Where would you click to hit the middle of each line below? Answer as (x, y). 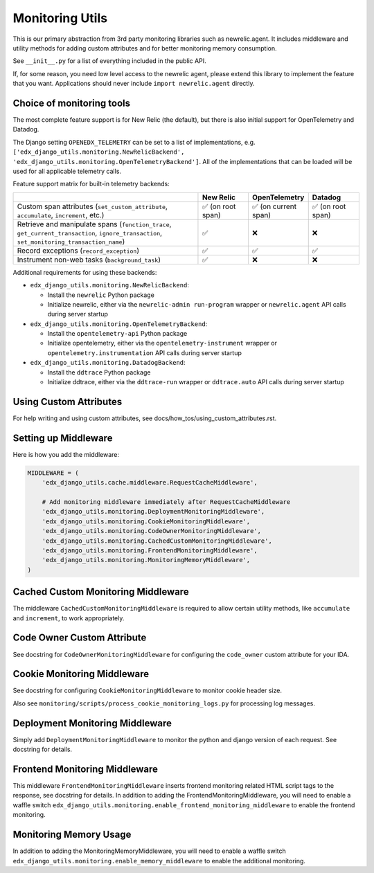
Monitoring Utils (60, 18)
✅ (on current (274, 206)
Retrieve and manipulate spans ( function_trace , (94, 224)
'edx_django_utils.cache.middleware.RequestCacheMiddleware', (150, 483)
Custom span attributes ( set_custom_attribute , (92, 206)
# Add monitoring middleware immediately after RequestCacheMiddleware (166, 502)
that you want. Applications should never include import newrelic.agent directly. (134, 84)
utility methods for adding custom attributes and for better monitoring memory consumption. (145, 48)
